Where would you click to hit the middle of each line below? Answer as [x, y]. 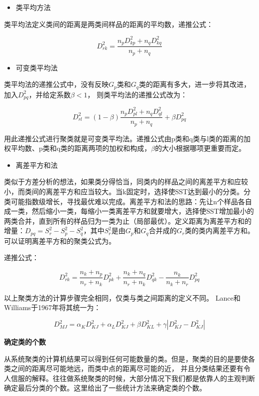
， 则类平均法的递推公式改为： [137, 94]
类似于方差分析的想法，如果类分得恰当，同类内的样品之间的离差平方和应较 [126, 182]
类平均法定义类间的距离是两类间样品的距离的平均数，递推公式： [109, 24]
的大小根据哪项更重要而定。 [200, 148]
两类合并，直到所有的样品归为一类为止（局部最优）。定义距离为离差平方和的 [128, 220]
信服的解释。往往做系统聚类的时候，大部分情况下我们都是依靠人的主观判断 [133, 378]
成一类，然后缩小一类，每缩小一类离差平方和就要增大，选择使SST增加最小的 [129, 211]
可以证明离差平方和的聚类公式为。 [60, 240]
